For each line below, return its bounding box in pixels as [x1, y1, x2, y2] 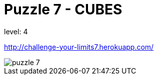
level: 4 [4, 27, 28, 36]
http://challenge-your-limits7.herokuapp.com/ [4, 42, 154, 51]
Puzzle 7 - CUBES [4, 1, 122, 18]
